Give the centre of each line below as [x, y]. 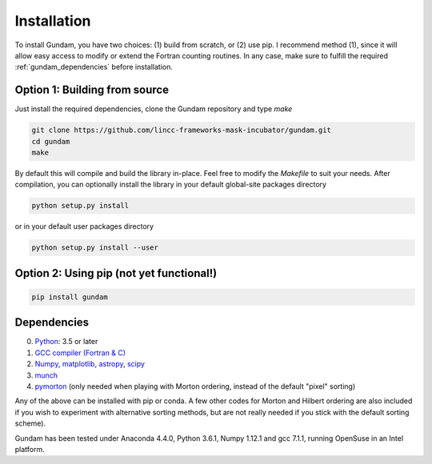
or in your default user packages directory [84, 226]
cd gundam [51, 141]
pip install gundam [70, 297]
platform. [30, 449]
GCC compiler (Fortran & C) [80, 353]
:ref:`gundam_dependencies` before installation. [94, 67]
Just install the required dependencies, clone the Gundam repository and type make [154, 109]
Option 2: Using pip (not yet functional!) [116, 273]
